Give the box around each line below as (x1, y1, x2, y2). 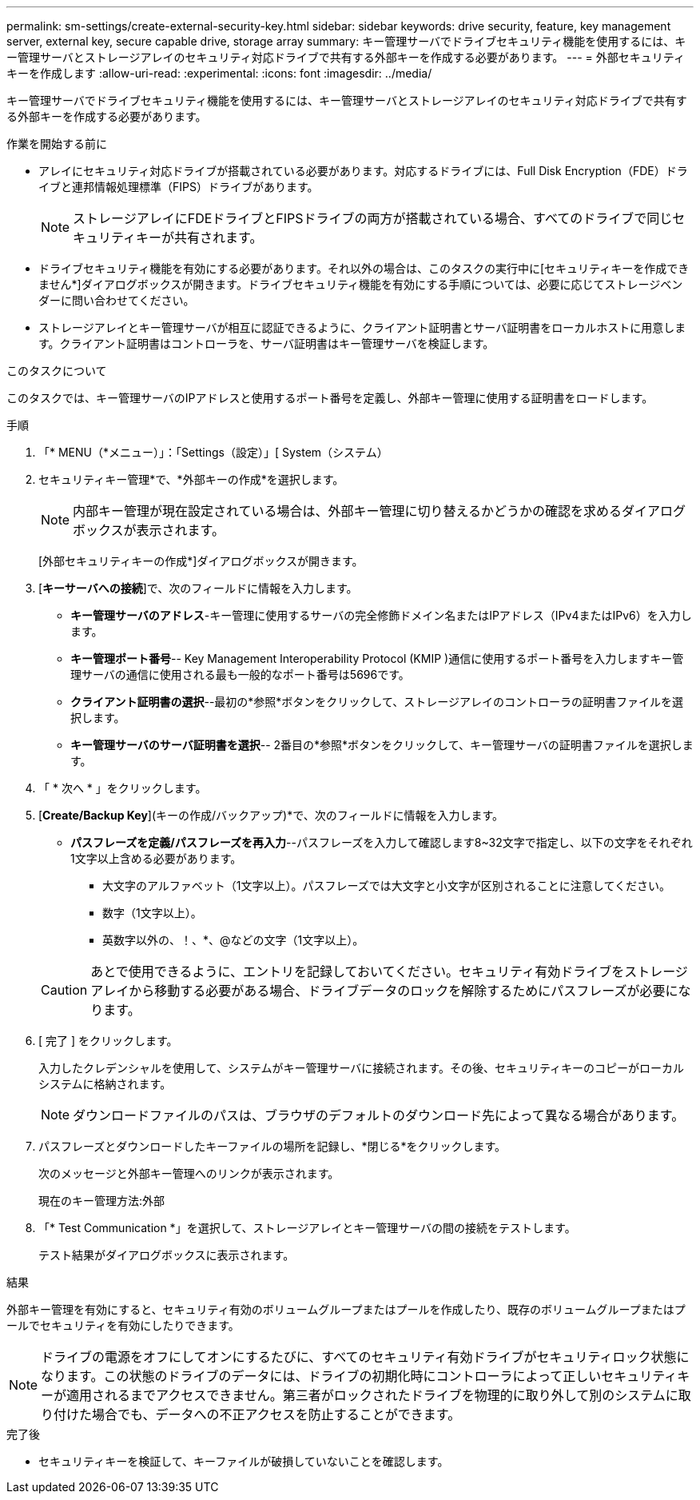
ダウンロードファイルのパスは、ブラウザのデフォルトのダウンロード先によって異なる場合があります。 (73, 1107, 685, 1123)
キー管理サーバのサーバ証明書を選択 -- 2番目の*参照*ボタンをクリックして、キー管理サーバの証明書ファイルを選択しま (70, 738, 694, 752)
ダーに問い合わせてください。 (38, 293, 195, 307)
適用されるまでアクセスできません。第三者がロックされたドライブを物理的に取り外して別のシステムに (66, 1387, 678, 1403)
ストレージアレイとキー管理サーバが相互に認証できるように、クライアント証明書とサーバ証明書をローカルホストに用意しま (38, 321, 686, 334)
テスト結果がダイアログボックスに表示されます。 (38, 1248, 295, 1262)
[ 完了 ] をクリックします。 (38, 1034, 178, 1047)
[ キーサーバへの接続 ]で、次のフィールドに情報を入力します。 (38, 581, 358, 595)
